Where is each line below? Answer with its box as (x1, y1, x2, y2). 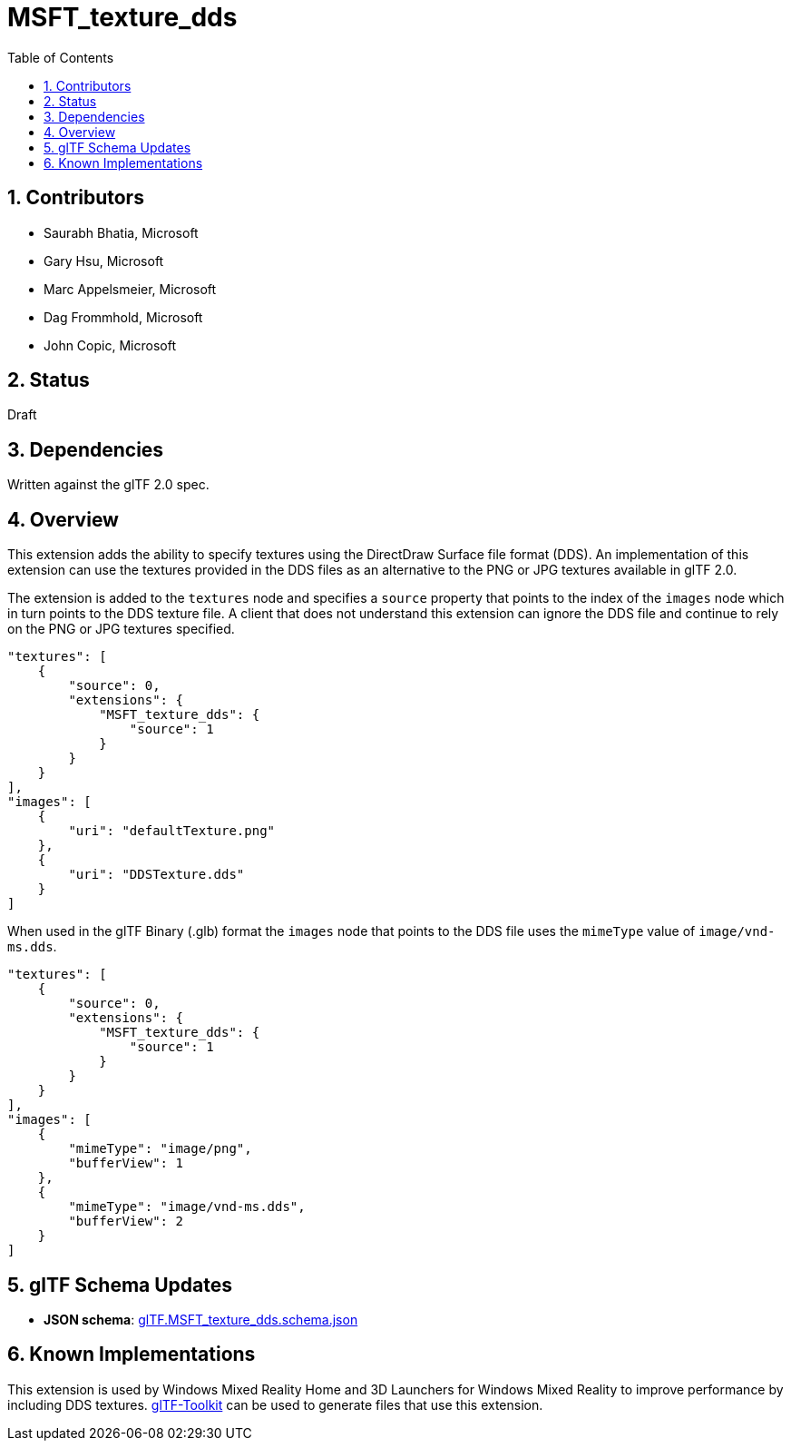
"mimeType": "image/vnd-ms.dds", (68, 1199, 306, 1215)
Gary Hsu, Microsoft (44, 252, 164, 269)
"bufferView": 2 (68, 1214, 183, 1229)
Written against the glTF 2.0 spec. (7, 477, 210, 493)
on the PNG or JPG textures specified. (7, 621, 235, 637)
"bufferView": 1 (68, 1156, 183, 1171)
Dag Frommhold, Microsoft (44, 309, 203, 325)
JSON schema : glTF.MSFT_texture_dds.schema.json (44, 1311, 358, 1327)
